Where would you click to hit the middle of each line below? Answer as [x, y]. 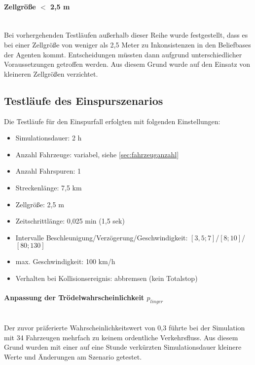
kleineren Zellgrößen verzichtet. [51, 73]
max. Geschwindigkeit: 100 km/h [65, 261]
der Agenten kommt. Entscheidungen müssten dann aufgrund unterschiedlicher [123, 54]
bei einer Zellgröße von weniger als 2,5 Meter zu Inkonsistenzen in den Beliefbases [127, 44]
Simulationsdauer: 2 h [49, 138]
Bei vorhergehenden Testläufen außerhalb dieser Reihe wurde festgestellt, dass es [126, 35]
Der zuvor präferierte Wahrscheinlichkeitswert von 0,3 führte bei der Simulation [125, 328]
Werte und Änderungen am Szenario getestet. [73, 356]
